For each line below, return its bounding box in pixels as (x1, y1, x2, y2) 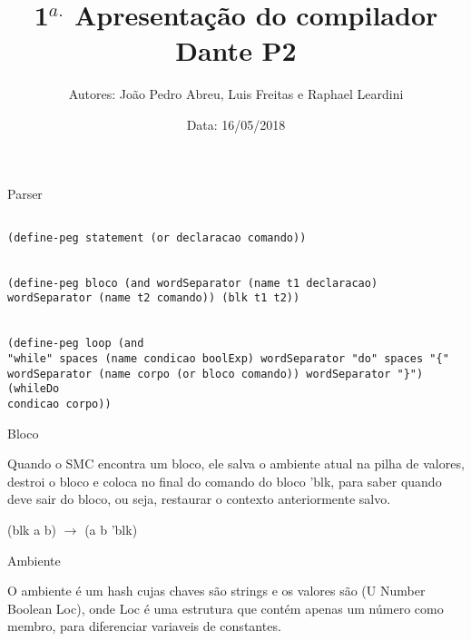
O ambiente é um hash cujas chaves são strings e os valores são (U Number (7, 581, 426, 600)
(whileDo (7, 382, 60, 396)
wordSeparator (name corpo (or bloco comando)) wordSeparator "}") (7, 367, 424, 380)
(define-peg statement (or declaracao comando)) (7, 231, 307, 244)
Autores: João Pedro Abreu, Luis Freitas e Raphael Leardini (68, 84, 404, 104)
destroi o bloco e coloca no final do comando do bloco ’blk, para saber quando (7, 471, 442, 490)
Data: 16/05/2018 (186, 114, 286, 133)
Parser (7, 183, 43, 202)
